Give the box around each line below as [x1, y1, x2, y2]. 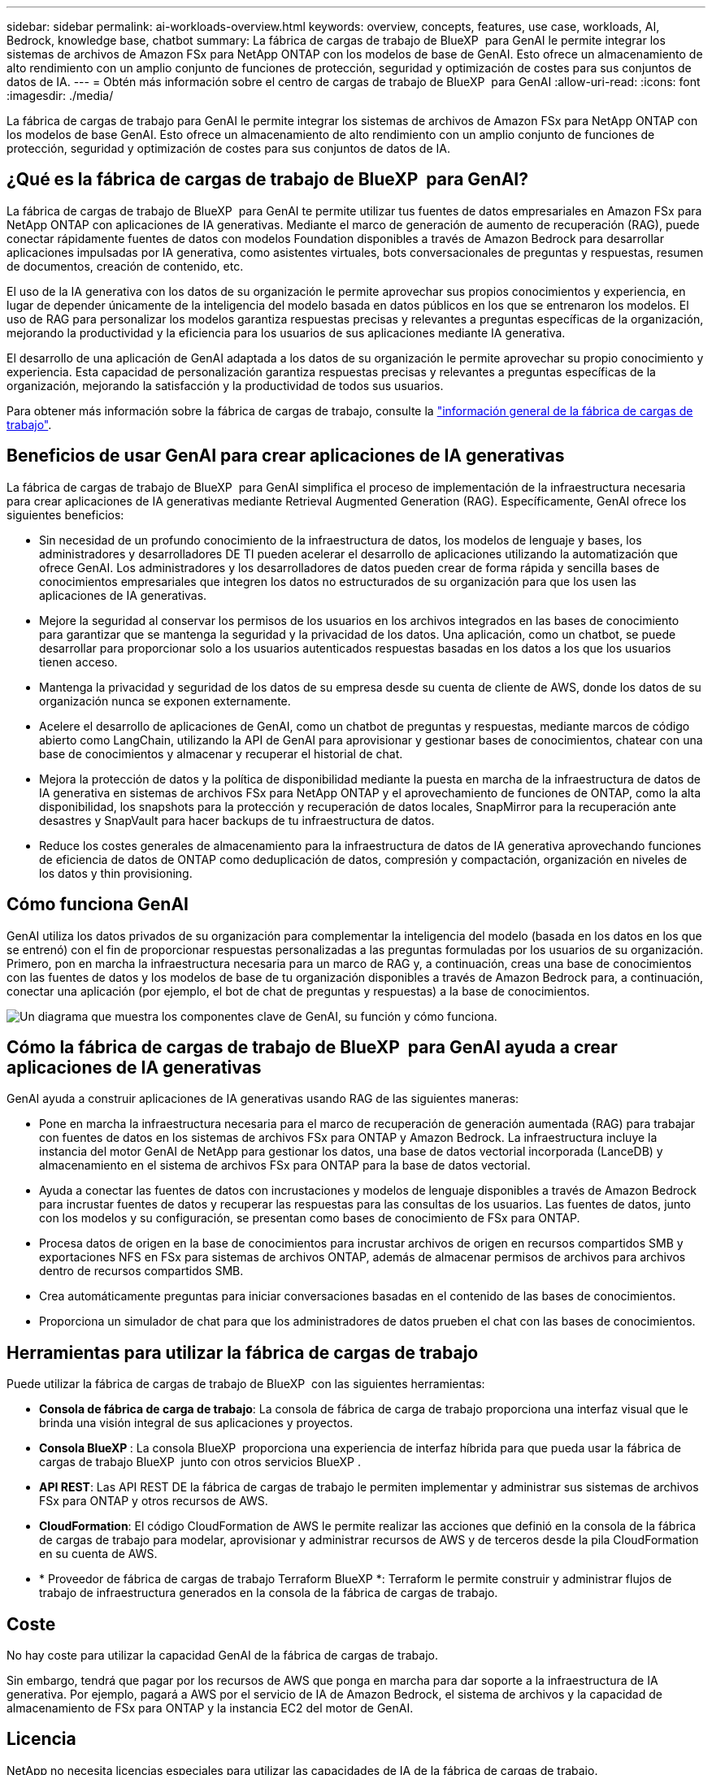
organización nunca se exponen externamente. [39, 693, 291, 708]
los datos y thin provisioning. [39, 866, 193, 880]
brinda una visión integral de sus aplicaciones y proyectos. [39, 1416, 354, 1430]
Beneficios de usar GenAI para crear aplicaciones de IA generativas [7, 445, 565, 467]
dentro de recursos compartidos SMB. [39, 1264, 244, 1278]
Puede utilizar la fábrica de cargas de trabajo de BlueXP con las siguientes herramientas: [7, 1377, 485, 1391]
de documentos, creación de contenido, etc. [7, 258, 244, 273]
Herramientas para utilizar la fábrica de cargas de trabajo [7, 1342, 479, 1363]
